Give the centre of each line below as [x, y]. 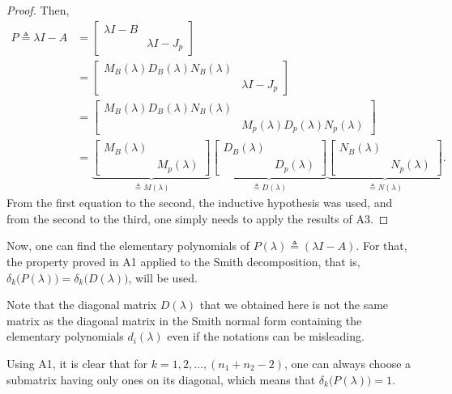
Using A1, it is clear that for [77, 364]
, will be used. [163, 277]
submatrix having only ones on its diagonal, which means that [161, 379]
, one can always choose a [348, 364]
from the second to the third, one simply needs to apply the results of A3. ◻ [198, 218]
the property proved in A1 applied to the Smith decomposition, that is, [183, 262]
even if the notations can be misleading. [266, 336]
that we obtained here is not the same [294, 305]
